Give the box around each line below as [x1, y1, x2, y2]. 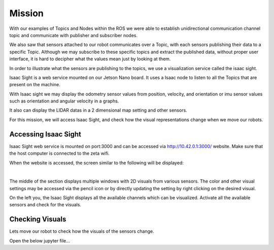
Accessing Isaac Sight [9, 130, 81, 138]
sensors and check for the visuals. [9, 202, 81, 208]
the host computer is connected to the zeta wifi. [9, 150, 110, 157]
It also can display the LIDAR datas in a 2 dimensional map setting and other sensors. [9, 107, 187, 114]
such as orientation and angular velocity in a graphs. [9, 98, 119, 104]
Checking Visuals [9, 215, 66, 224]
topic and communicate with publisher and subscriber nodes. [9, 32, 138, 38]
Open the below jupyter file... [9, 237, 71, 243]
